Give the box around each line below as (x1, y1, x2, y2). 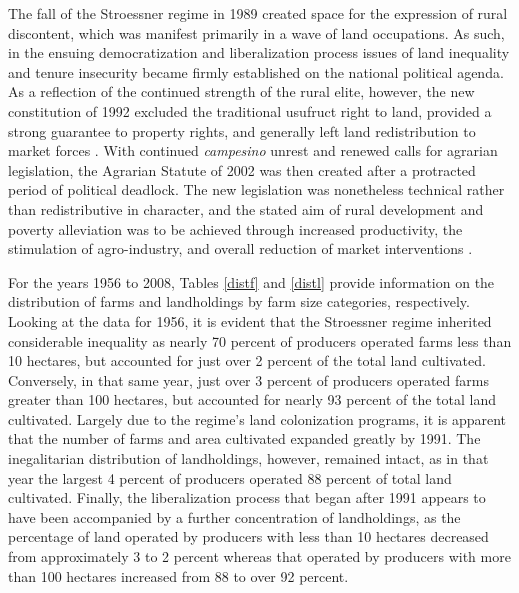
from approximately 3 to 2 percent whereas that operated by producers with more (8, 546, 511, 567)
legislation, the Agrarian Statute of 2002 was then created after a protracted (8, 159, 476, 180)
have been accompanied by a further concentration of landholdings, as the (8, 506, 461, 527)
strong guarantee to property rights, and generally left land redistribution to (8, 120, 476, 141)
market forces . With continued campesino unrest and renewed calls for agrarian (8, 140, 498, 161)
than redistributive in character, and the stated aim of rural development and (8, 198, 484, 219)
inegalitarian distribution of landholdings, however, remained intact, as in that (8, 448, 489, 469)
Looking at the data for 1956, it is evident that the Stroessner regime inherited (8, 310, 492, 331)
